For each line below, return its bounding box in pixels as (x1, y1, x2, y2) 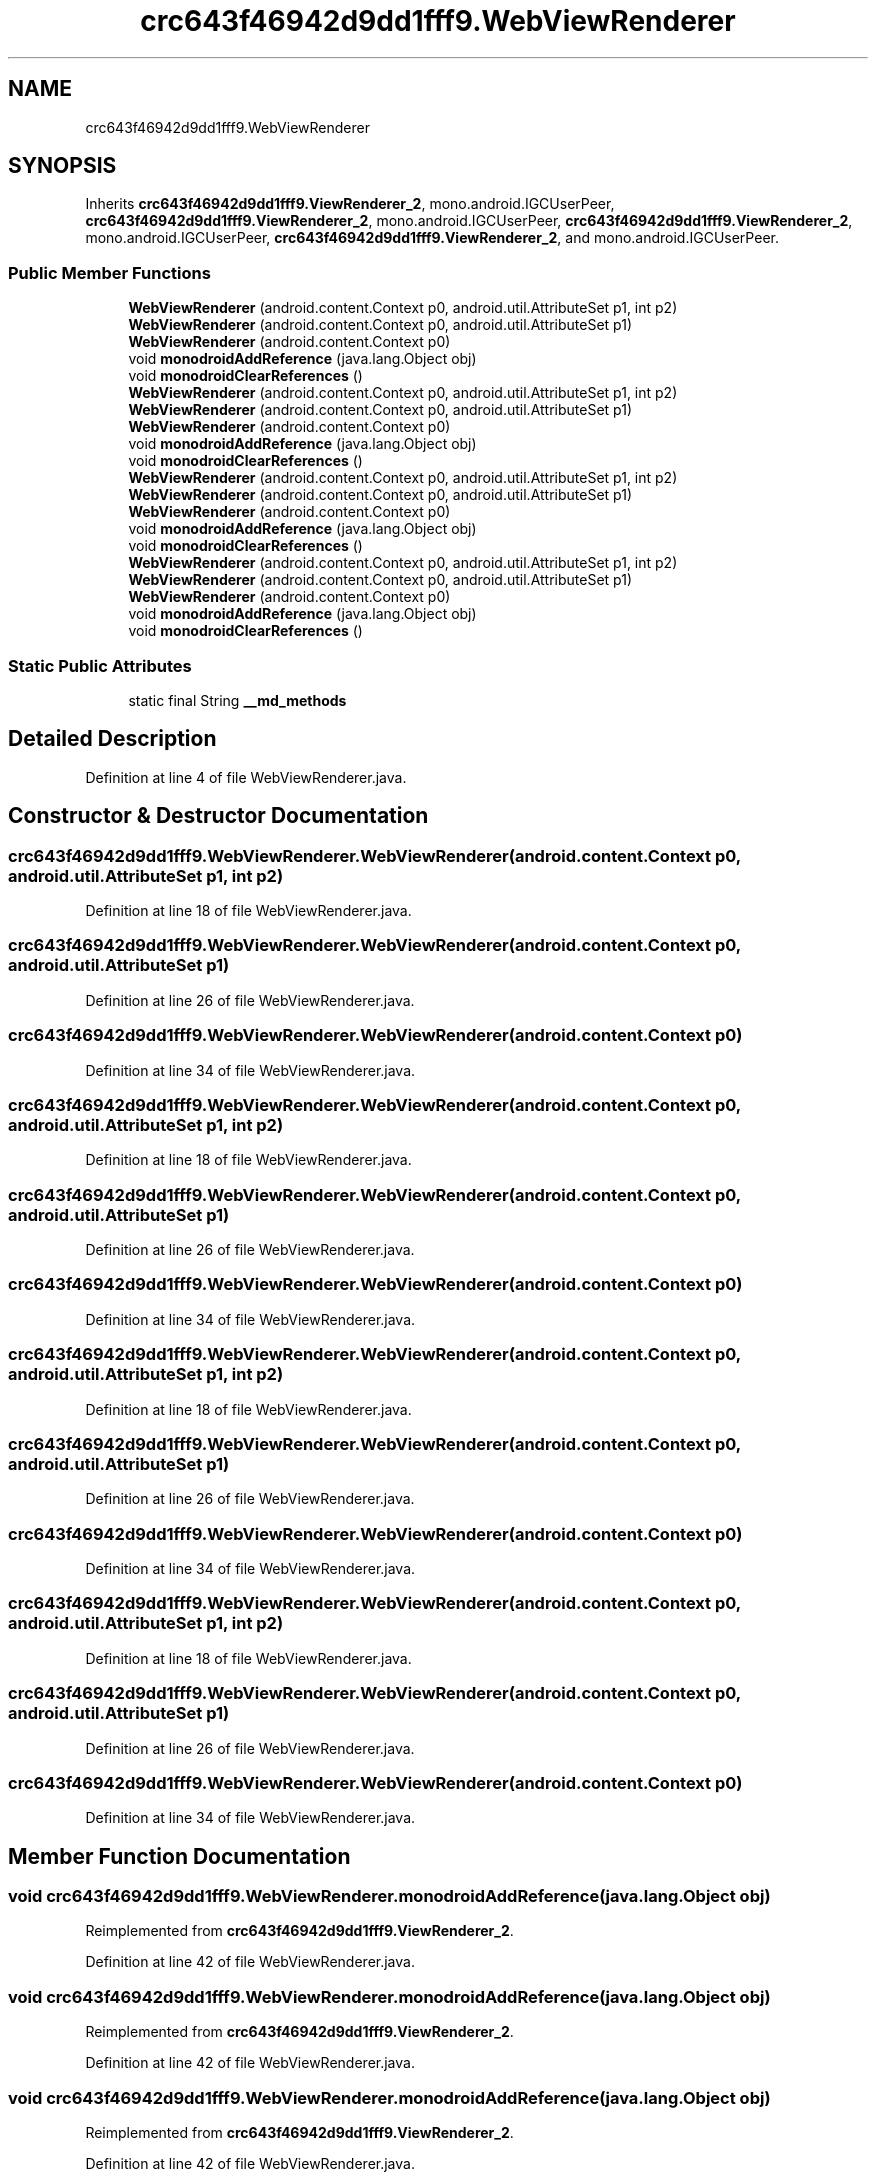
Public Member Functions (8, 262, 211, 283)
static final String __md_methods (128, 691, 347, 709)
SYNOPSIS (8, 153, 117, 179)
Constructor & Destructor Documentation (8, 803, 429, 829)
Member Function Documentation (8, 1843, 351, 1869)
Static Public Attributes (8, 655, 192, 676)
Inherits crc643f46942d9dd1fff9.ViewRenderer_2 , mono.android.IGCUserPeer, (85, 195, 615, 213)
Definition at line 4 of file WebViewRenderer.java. (85, 768, 407, 786)
